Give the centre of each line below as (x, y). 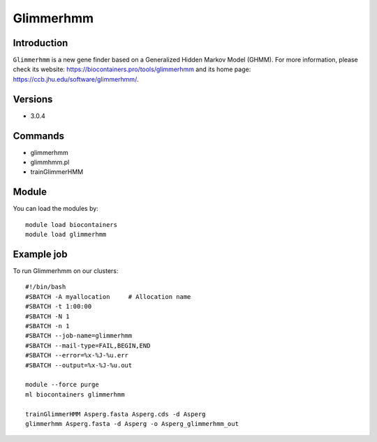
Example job (40, 254)
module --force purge (62, 385)
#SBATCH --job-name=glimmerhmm (79, 336)
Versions (33, 99)
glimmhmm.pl (50, 162)
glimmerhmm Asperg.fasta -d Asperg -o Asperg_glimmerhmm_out (132, 423)
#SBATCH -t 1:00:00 (59, 307)
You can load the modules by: (56, 209)
